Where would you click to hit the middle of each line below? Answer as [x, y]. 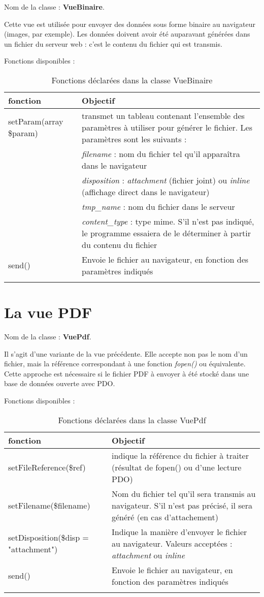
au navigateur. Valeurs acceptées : [172, 543]
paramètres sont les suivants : [134, 139]
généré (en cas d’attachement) [165, 517]
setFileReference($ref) [47, 467]
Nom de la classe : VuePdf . [48, 337]
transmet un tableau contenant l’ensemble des [163, 115]
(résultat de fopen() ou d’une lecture [176, 467]
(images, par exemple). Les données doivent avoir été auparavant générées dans [127, 34]
